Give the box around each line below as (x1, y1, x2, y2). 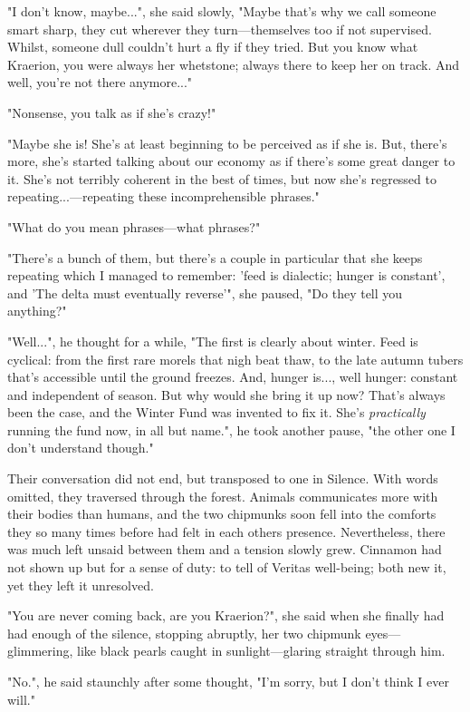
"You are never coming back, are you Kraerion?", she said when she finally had (7, 606, 445, 625)
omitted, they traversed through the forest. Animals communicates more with (7, 486, 438, 505)
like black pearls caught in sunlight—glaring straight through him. (77, 641, 446, 660)
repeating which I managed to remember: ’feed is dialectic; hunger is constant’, (7, 266, 446, 285)
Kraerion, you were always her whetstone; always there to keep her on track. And (7, 54, 460, 73)
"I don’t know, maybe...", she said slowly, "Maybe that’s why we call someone (7, 2, 436, 20)
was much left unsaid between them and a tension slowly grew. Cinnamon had (7, 540, 442, 559)
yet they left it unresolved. (7, 575, 154, 594)
